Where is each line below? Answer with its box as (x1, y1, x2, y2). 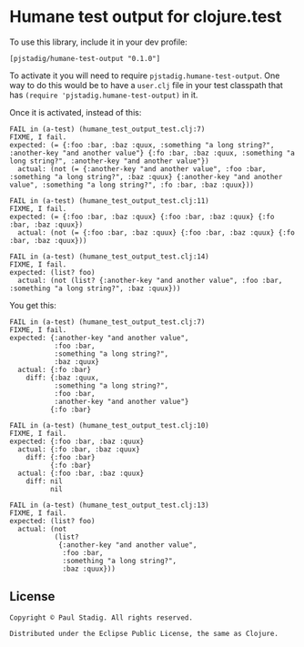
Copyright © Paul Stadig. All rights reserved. (9, 612, 194, 622)
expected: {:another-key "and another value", (9, 333, 189, 342)
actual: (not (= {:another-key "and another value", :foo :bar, (17, 164, 267, 174)
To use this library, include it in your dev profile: (9, 36, 188, 47)
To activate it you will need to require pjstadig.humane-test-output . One (9, 70, 280, 81)
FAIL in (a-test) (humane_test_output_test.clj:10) (9, 420, 209, 430)
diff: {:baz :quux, (25, 373, 100, 382)
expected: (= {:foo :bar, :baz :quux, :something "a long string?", (9, 140, 275, 149)
